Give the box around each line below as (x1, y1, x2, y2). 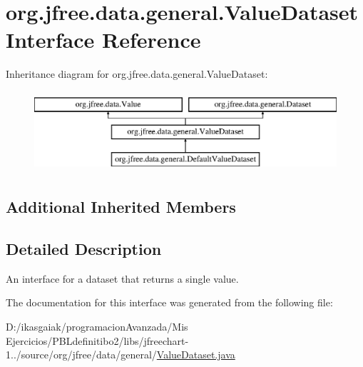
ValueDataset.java (156, 347, 235, 362)
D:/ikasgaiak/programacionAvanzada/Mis (6, 319, 188, 334)
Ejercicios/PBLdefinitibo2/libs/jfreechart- (6, 333, 189, 348)
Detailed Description (6, 238, 162, 260)
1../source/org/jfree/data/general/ (6, 347, 157, 362)
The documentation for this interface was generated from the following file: (6, 295, 333, 310)
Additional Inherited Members (6, 196, 236, 218)
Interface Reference (6, 25, 201, 54)
